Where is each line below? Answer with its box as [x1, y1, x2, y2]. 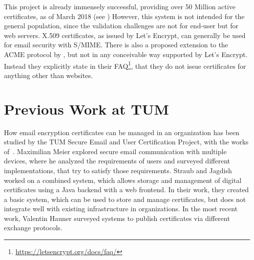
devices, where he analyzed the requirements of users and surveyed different [4, 156, 230, 166]
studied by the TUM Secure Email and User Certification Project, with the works [4, 137, 249, 147]
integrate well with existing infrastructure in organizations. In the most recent [4, 203, 238, 214]
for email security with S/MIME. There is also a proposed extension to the [4, 40, 228, 50]
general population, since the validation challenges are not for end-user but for [4, 20, 238, 31]
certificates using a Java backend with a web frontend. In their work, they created [4, 184, 249, 195]
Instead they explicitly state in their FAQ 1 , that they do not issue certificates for [4, 59, 246, 71]
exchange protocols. [4, 222, 63, 233]
